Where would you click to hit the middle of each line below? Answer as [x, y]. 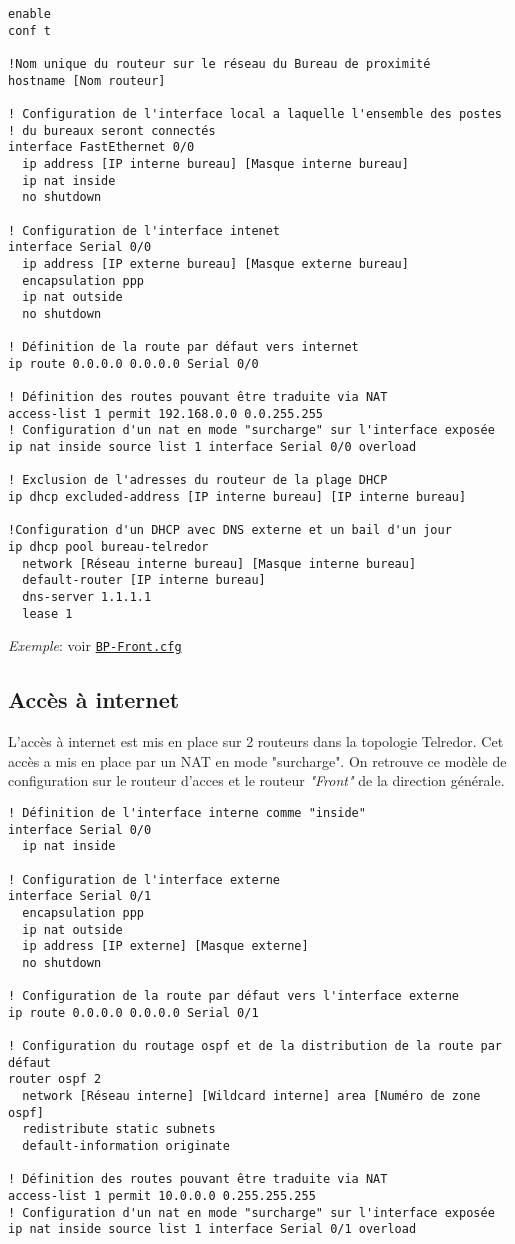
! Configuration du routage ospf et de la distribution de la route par [255, 1046]
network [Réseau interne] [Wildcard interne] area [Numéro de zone [251, 1096]
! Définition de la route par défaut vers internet [183, 347]
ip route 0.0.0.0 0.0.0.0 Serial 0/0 [133, 363]
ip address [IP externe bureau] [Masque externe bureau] [215, 263]
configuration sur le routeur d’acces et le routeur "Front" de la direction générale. [256, 780]
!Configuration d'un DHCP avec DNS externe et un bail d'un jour [230, 530]
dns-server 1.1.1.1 [87, 596]
